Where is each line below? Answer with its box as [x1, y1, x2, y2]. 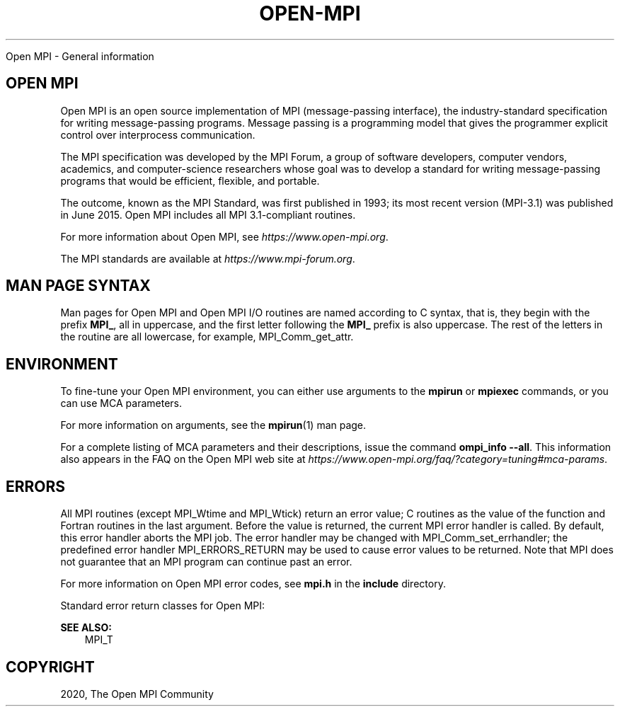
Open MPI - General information [6, 50, 154, 62]
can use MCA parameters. [60, 397, 182, 410]
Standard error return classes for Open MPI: [60, 599, 265, 612]
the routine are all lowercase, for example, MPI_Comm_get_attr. [60, 331, 354, 343]
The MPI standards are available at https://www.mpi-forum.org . [60, 252, 355, 265]
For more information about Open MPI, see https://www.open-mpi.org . [60, 230, 389, 243]
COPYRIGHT [6, 658, 95, 676]
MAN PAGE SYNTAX [6, 277, 151, 295]
